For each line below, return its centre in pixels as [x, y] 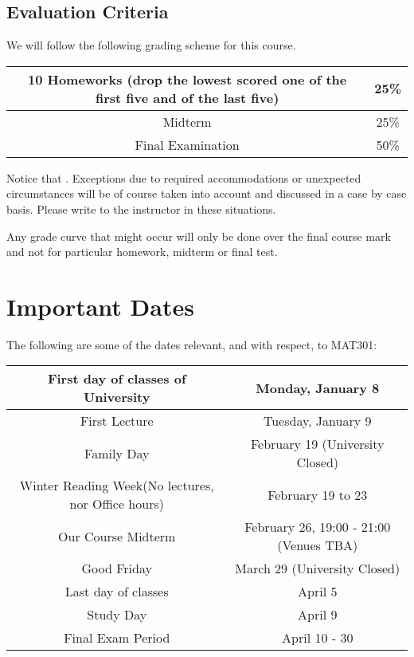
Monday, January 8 [318, 388]
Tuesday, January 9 [318, 421]
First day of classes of [117, 379]
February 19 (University [317, 444]
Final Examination [187, 144]
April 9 [318, 615]
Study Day [117, 615]
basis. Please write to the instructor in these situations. [141, 209]
